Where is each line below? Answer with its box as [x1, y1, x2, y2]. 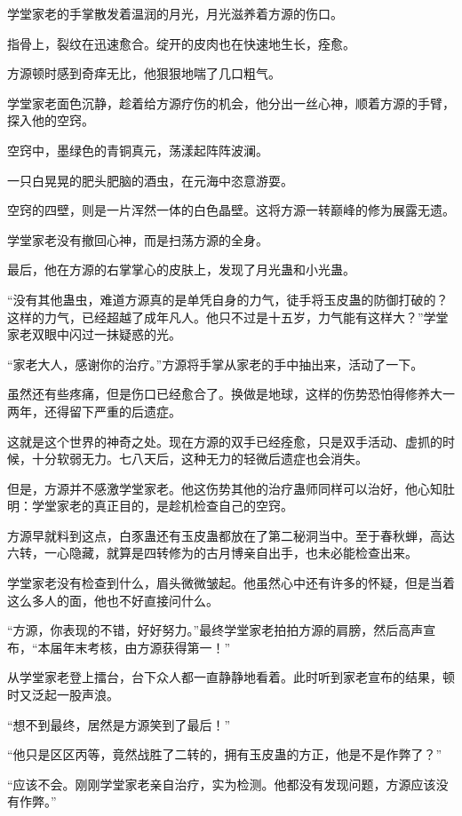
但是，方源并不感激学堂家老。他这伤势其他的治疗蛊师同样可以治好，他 [7, 479, 418, 497]
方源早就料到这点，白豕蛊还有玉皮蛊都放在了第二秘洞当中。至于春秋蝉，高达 [7, 526, 455, 544]
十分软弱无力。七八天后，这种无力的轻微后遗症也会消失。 [31, 449, 368, 468]
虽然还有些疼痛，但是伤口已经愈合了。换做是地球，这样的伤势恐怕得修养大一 [7, 384, 455, 403]
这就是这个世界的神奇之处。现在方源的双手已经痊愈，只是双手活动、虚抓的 [7, 432, 442, 450]
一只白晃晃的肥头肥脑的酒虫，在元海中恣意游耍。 [7, 170, 293, 189]
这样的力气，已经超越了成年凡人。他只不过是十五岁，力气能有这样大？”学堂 [7, 307, 449, 326]
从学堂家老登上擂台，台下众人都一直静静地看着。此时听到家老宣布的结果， [7, 668, 442, 686]
